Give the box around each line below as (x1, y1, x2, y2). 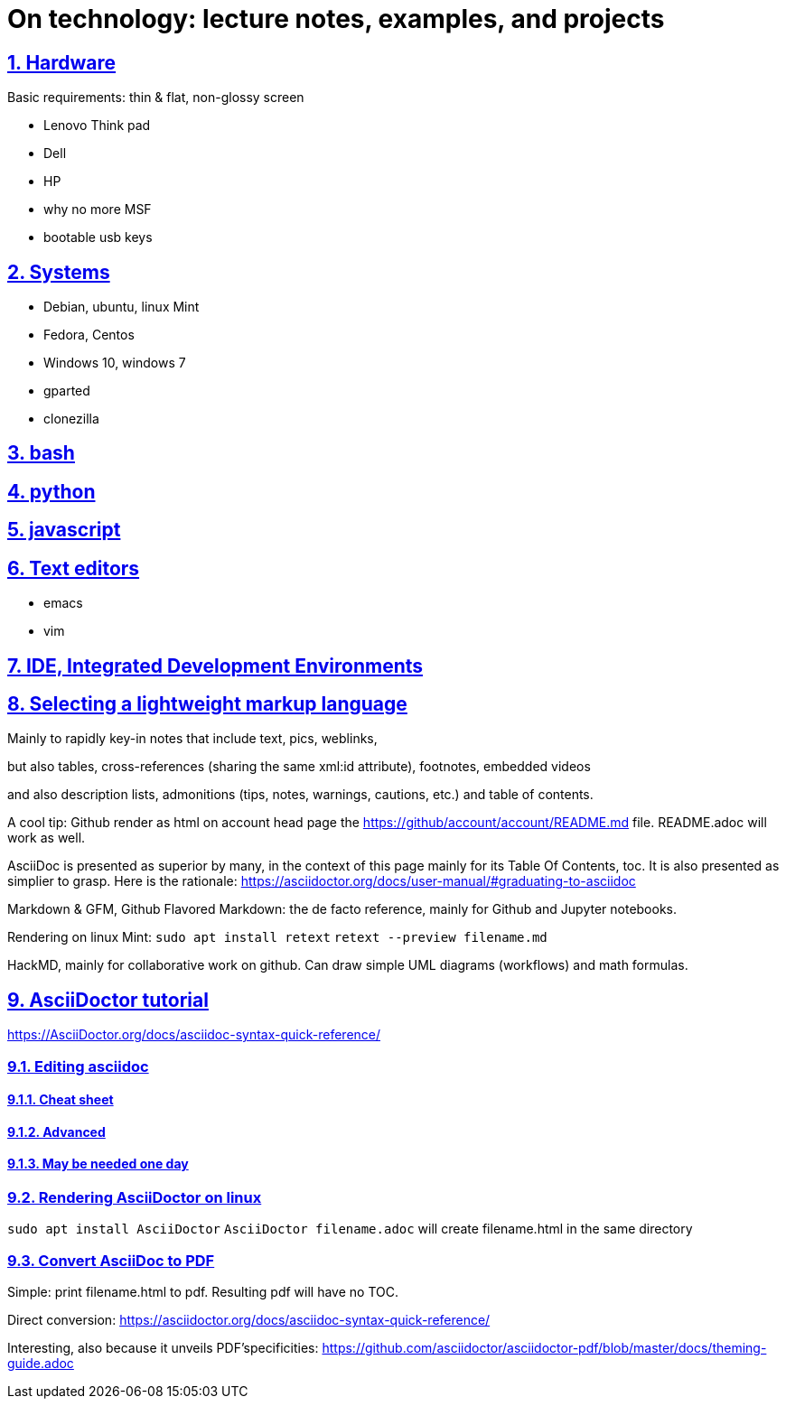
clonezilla (43, 411, 99, 427)
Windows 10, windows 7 (43, 355, 186, 371)
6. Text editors (7, 556, 140, 580)
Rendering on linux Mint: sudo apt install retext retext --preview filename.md (7, 929, 547, 945)
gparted (43, 383, 90, 399)
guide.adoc (7, 1355, 74, 1372)
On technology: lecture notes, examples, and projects (7, 4, 665, 34)
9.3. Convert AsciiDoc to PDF (7, 1251, 215, 1270)
